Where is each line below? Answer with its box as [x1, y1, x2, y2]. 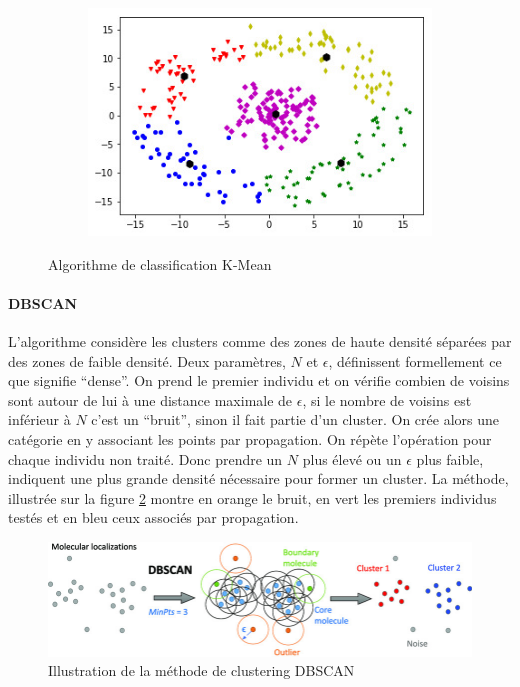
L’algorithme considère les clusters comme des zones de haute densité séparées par [8, 331, 512, 352]
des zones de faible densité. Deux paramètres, [8, 350, 286, 371]
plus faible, [416, 448, 484, 469]
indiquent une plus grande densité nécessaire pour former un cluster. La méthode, [8, 468, 509, 489]
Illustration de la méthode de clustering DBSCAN [48, 660, 355, 681]
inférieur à [8, 409, 71, 430]
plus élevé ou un [302, 448, 402, 469]
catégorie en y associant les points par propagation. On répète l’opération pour [8, 429, 492, 450]
